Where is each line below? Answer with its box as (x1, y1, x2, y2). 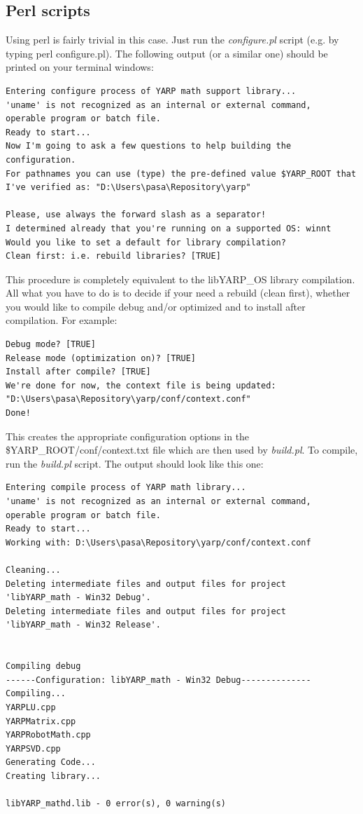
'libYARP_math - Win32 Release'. (6, 620, 161, 630)
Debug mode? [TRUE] (6, 339, 96, 350)
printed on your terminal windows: (6, 60, 154, 74)
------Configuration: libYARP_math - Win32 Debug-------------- (6, 674, 311, 685)
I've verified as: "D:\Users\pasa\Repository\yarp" (6, 182, 251, 193)
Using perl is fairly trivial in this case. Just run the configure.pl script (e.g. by (6, 32, 339, 47)
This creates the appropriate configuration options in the (6, 428, 250, 443)
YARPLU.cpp (6, 702, 56, 712)
